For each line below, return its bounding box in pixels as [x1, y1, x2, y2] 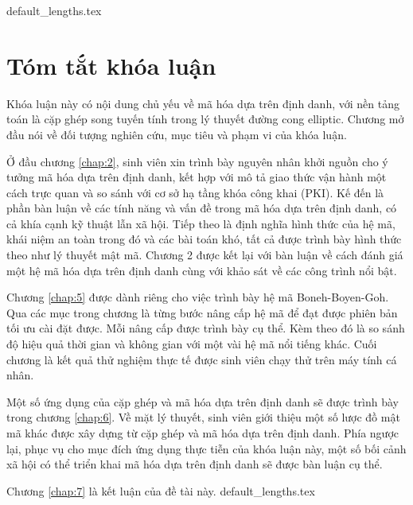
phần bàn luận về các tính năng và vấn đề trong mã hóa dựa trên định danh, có [6, 200, 397, 216]
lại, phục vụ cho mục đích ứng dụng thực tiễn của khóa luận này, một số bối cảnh [6, 440, 407, 456]
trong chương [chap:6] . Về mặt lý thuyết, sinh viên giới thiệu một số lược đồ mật [6, 409, 400, 425]
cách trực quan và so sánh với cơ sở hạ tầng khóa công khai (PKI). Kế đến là [6, 184, 384, 200]
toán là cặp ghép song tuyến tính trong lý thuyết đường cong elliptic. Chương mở [6, 111, 404, 127]
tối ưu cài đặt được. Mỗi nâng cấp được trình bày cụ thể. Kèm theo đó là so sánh [6, 320, 405, 336]
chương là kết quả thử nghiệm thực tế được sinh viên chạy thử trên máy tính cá [6, 351, 397, 367]
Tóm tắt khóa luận [6, 49, 216, 81]
